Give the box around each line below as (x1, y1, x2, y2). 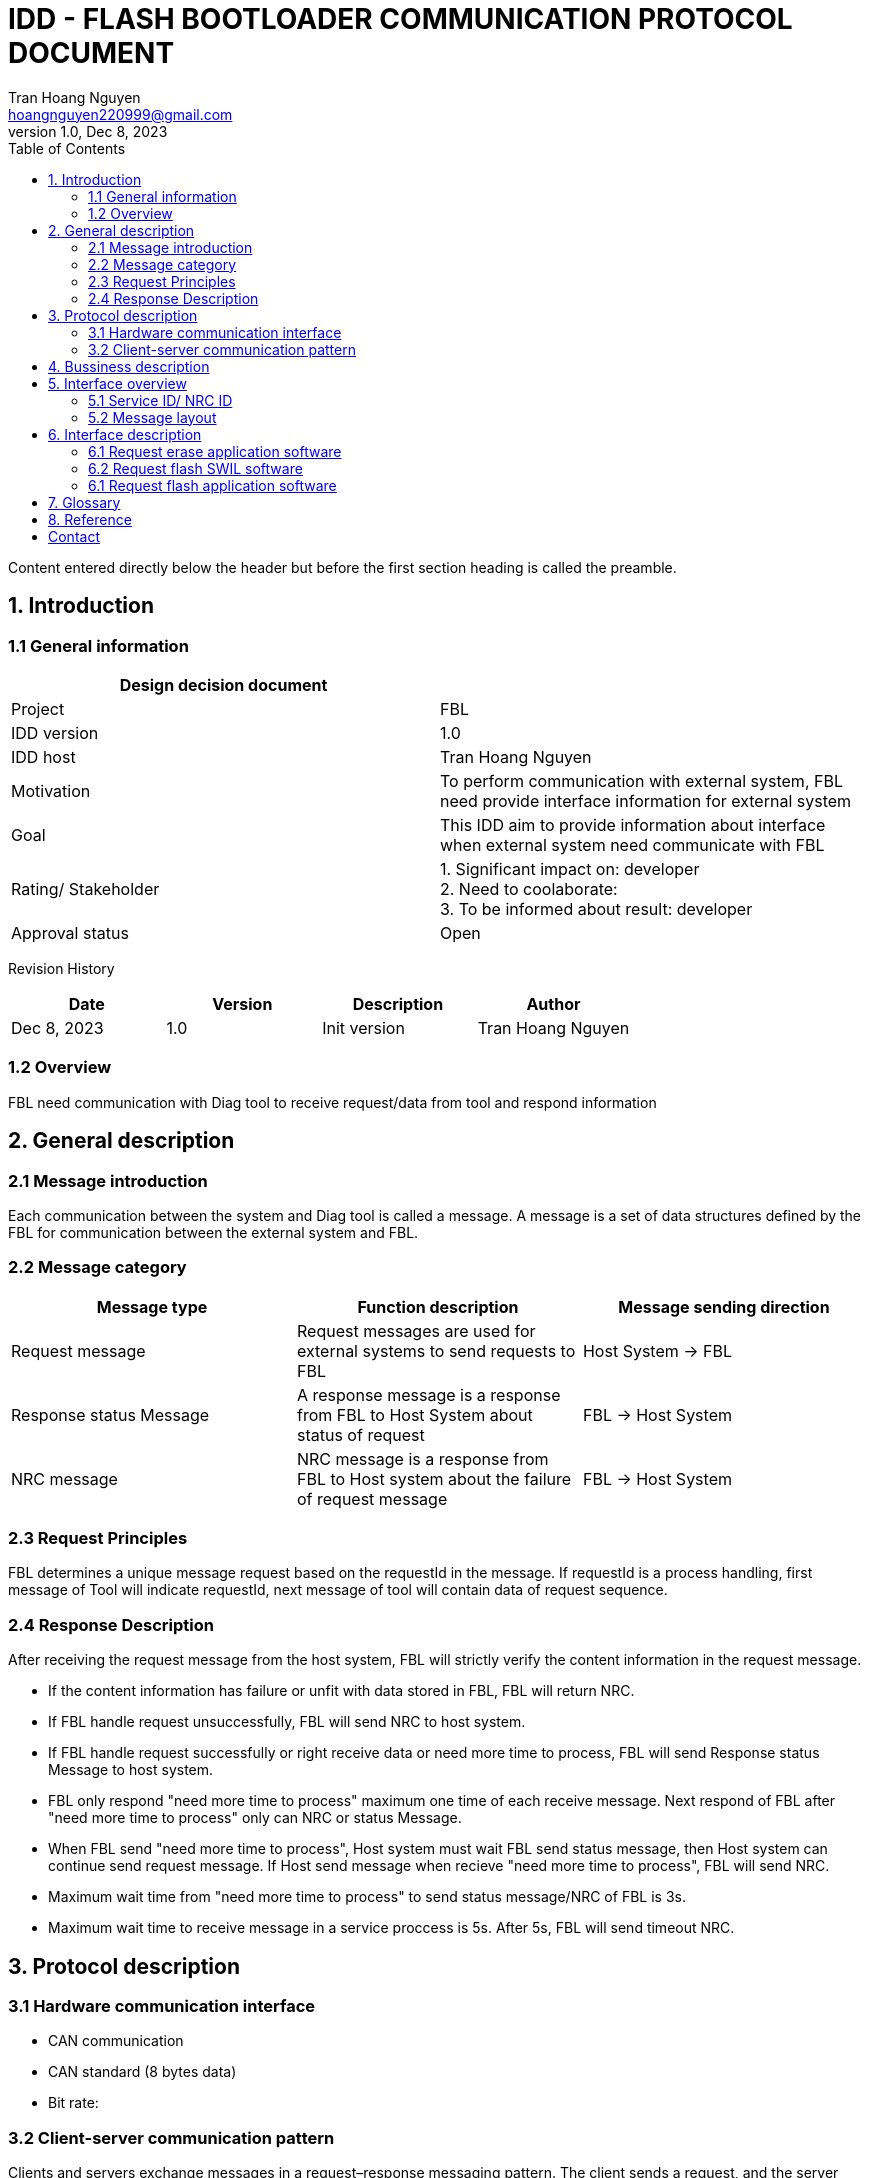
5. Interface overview (48, 374, 187, 392)
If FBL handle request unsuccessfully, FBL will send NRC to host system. (48, 1713, 526, 1731)
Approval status (11, 922, 129, 943)
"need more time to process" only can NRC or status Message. (48, 1809, 462, 1827)
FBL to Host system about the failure (296, 1468, 572, 1489)
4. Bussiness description (48, 357, 210, 375)
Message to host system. (48, 1761, 214, 1779)
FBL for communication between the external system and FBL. (8, 1223, 419, 1241)
